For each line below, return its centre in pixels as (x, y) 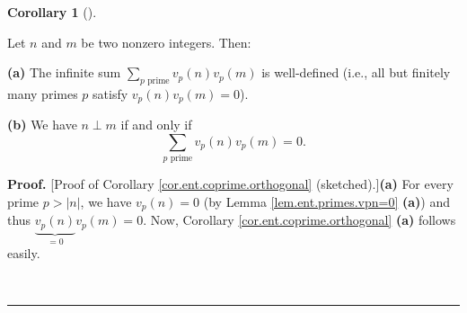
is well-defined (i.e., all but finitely (356, 72)
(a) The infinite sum (64, 72)
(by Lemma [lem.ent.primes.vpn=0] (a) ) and (326, 201)
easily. (24, 253)
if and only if (156, 125)
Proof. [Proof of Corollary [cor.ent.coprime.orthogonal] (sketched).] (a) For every (230, 184)
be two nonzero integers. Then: (166, 42)
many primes (43, 93)
